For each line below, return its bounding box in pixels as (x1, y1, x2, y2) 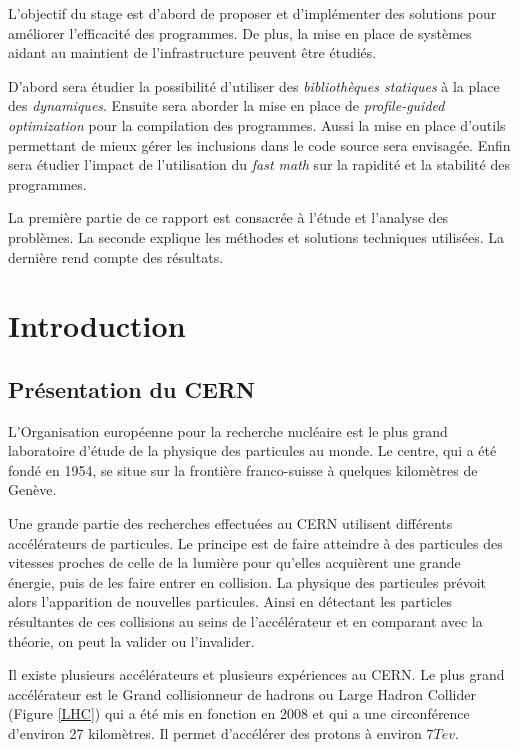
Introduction (8, 305, 186, 346)
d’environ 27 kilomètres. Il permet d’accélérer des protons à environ (8, 723, 422, 744)
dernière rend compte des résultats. (8, 246, 224, 267)
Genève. (8, 479, 57, 500)
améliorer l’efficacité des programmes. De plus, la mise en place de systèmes (8, 22, 472, 43)
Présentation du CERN (8, 373, 255, 404)
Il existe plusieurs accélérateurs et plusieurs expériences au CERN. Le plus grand (8, 664, 505, 685)
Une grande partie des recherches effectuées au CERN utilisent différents (8, 513, 453, 534)
